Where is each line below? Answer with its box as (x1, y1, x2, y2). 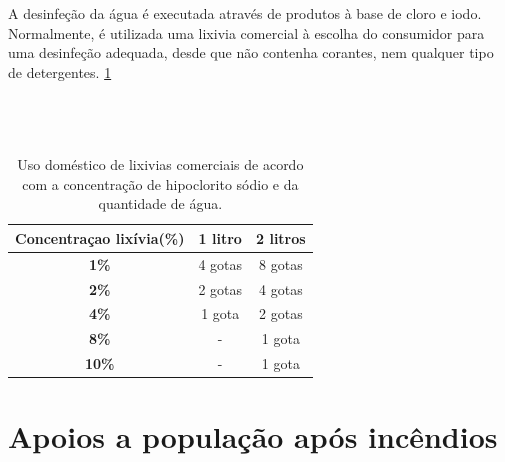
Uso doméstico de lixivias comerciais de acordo (17, 154, 304, 175)
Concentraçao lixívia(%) (15, 227, 185, 248)
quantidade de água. (98, 193, 223, 214)
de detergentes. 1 (8, 61, 112, 82)
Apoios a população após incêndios (8, 416, 498, 457)
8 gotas (259, 253, 303, 274)
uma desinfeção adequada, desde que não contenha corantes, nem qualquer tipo (8, 42, 494, 63)
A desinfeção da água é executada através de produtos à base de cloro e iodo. (8, 3, 482, 23)
